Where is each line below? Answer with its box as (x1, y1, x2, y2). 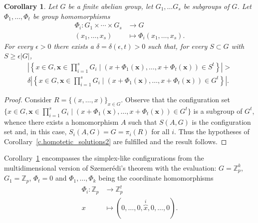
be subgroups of (183, 1, 230, 11)
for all (151, 126, 170, 137)
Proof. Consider (4, 94, 52, 104)
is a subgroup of (193, 105, 243, 116)
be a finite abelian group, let (68, 1, 153, 11)
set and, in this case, (4, 126, 67, 137)
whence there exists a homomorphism (4, 116, 119, 127)
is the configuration (192, 116, 251, 127)
